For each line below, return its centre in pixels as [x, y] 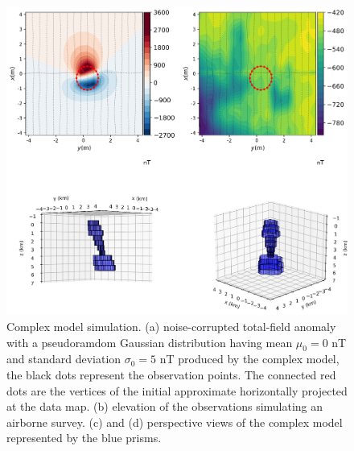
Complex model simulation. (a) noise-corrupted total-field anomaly [171, 326]
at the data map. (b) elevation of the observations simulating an [165, 406]
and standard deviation [64, 359]
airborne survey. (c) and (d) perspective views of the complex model [175, 422]
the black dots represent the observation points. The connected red [171, 374]
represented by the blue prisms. [84, 438]
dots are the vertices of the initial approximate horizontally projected [177, 390]
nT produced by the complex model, [249, 359]
